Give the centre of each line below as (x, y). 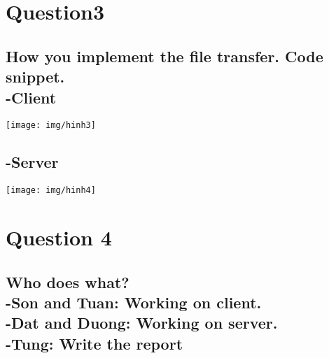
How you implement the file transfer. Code (164, 56)
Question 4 (59, 237)
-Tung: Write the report (94, 343)
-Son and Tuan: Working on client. (134, 302)
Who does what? (68, 281)
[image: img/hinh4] (51, 191)
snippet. (35, 77)
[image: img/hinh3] (51, 126)
